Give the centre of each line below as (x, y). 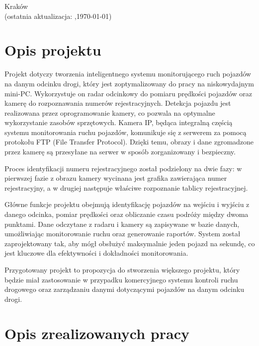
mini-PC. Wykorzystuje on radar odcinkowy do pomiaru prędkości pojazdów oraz (129, 93)
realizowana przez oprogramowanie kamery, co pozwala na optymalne (110, 112)
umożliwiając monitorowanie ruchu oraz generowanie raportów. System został (123, 234)
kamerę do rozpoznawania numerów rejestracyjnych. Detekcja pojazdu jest (118, 103)
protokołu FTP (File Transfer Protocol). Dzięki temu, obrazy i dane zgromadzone (129, 142)
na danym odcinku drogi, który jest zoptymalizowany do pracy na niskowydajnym (129, 83)
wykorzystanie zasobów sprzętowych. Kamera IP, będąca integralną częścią (119, 122)
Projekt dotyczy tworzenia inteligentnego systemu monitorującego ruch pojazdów (128, 74)
